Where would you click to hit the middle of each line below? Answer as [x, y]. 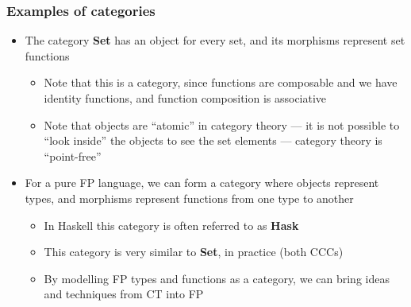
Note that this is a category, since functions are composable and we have [221, 82]
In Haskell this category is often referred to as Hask [171, 225]
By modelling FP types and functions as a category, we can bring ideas [217, 278]
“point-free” [73, 155]
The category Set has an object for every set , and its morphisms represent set [215, 40]
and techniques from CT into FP [124, 294]
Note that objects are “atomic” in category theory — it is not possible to [222, 124]
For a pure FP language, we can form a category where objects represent [202, 183]
